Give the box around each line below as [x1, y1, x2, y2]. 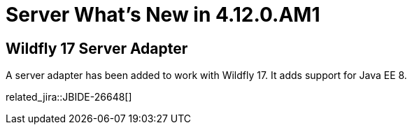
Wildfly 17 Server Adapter [6, 39, 188, 57]
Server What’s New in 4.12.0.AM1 [6, 3, 320, 27]
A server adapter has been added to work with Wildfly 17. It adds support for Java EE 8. [6, 69, 407, 82]
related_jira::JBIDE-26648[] [6, 91, 132, 103]
